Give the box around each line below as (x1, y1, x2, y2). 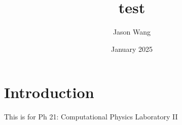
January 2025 (111, 43, 153, 54)
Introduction (4, 82, 94, 103)
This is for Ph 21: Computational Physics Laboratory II (4, 111, 178, 122)
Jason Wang (113, 26, 151, 37)
